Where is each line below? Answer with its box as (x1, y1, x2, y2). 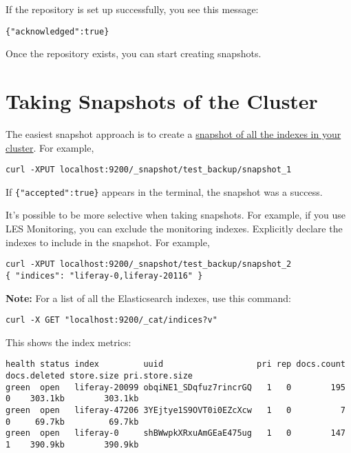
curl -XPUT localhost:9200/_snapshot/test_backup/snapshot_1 (6, 165, 292, 175)
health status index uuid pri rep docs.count (6, 359, 345, 370)
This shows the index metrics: (6, 334, 131, 349)
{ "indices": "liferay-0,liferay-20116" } (6, 270, 203, 281)
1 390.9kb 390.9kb (6, 440, 139, 450)
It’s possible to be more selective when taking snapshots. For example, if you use (6, 208, 345, 222)
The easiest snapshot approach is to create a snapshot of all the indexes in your (6, 126, 341, 141)
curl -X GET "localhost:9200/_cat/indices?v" (6, 315, 217, 325)
